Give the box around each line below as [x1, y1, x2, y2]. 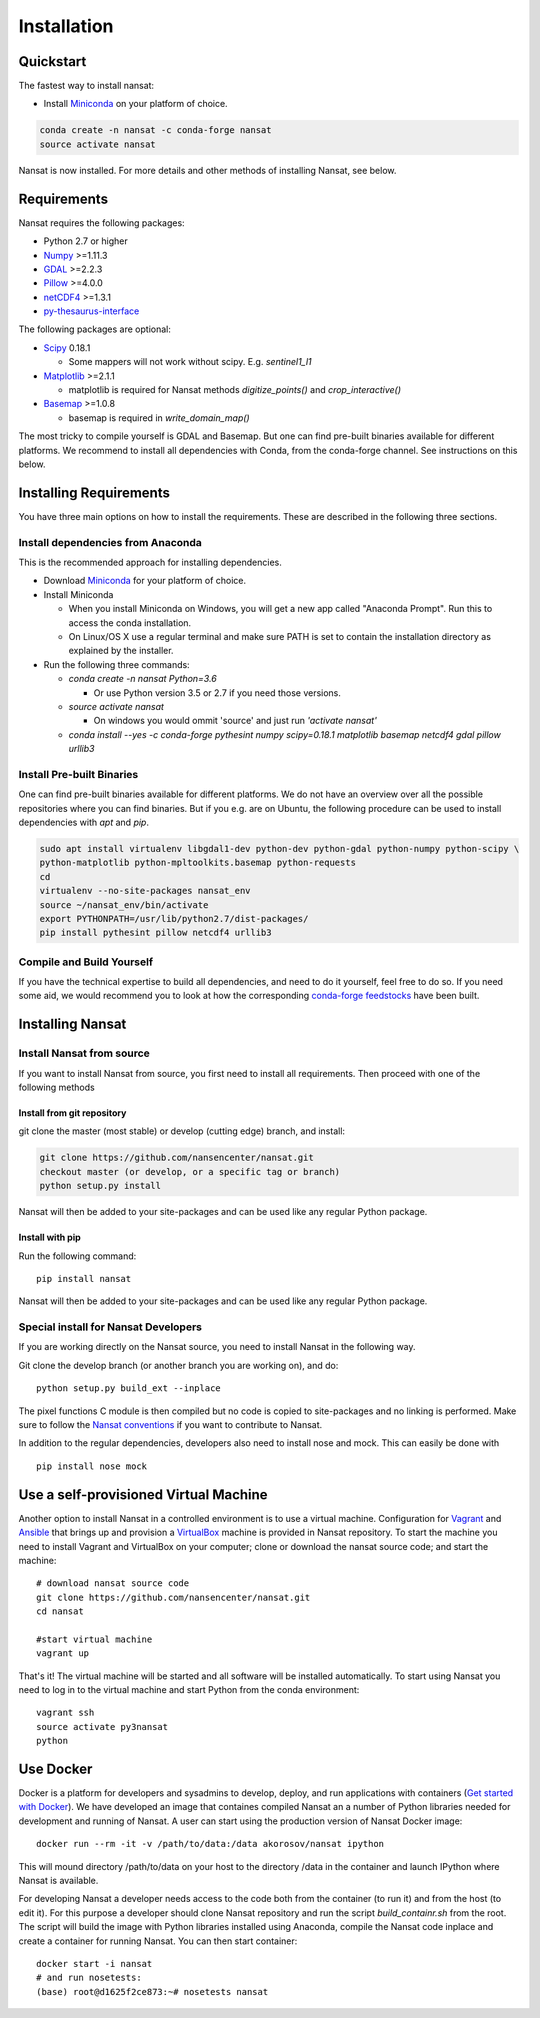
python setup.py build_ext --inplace [36, 1383, 222, 1394]
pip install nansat [36, 1273, 132, 1284]
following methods [18, 1081, 95, 1094]
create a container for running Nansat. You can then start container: [18, 1935, 298, 1947]
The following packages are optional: [18, 323, 172, 335]
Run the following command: [18, 1250, 137, 1262]
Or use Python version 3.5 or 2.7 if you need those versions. [93, 686, 342, 699]
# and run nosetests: [36, 1972, 142, 1984]
